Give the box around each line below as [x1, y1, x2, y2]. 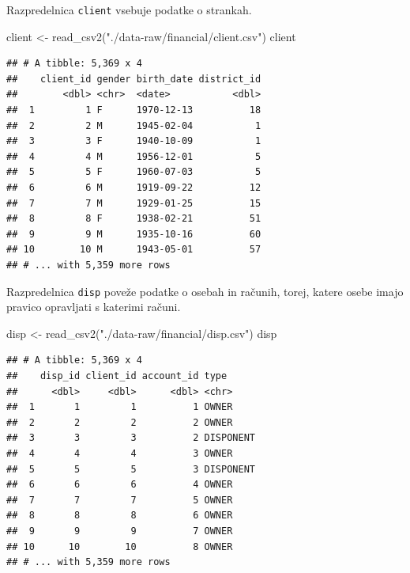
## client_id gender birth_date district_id [6, 73, 261, 85]
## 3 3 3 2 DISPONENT [6, 432, 255, 444]
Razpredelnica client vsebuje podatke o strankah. [6, 2, 252, 17]
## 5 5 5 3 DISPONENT [6, 463, 255, 475]
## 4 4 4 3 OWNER [6, 447, 233, 459]
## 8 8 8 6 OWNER [6, 510, 233, 522]
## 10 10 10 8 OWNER [6, 541, 233, 552]
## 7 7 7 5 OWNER [6, 494, 233, 506]
